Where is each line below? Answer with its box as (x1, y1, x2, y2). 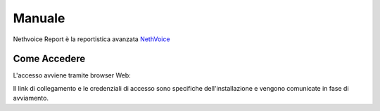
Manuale (13, 10, 65, 26)
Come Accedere (13, 53, 86, 65)
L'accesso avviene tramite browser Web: (13, 71, 132, 80)
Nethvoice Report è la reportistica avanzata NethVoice (13, 35, 170, 43)
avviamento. (13, 94, 49, 103)
